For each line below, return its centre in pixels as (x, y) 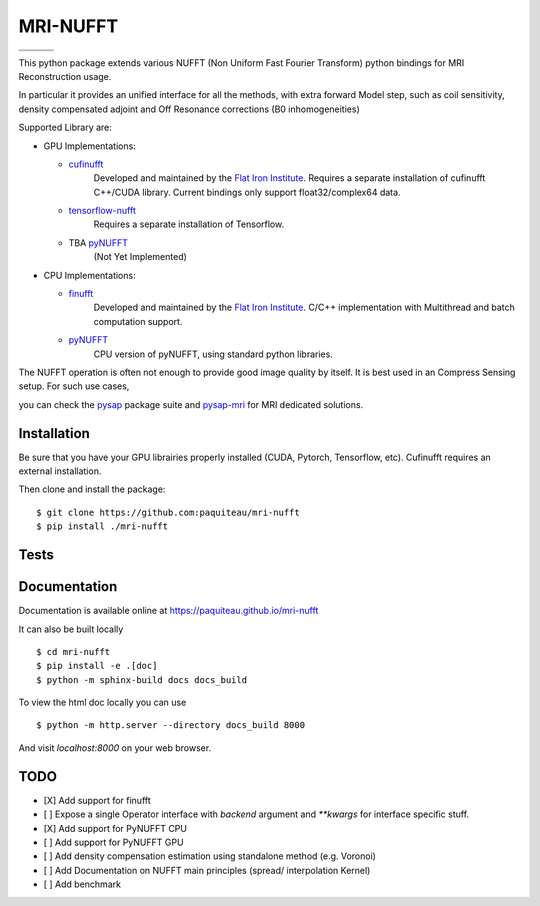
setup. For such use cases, (74, 386)
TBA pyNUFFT (98, 242)
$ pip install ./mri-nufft (102, 526)
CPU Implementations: (89, 275)
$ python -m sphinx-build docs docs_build (142, 679)
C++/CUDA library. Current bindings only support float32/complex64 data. (247, 192)
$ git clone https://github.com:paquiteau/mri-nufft (168, 512)
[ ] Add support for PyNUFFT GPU (113, 842)
